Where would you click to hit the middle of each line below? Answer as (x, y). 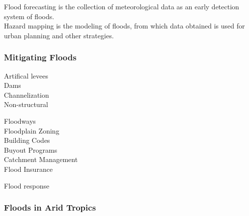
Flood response (27, 185)
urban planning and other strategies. (59, 35)
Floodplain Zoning (32, 130)
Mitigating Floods (40, 57)
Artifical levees (26, 75)
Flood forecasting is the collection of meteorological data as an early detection (122, 6)
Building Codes (27, 140)
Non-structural (26, 104)
